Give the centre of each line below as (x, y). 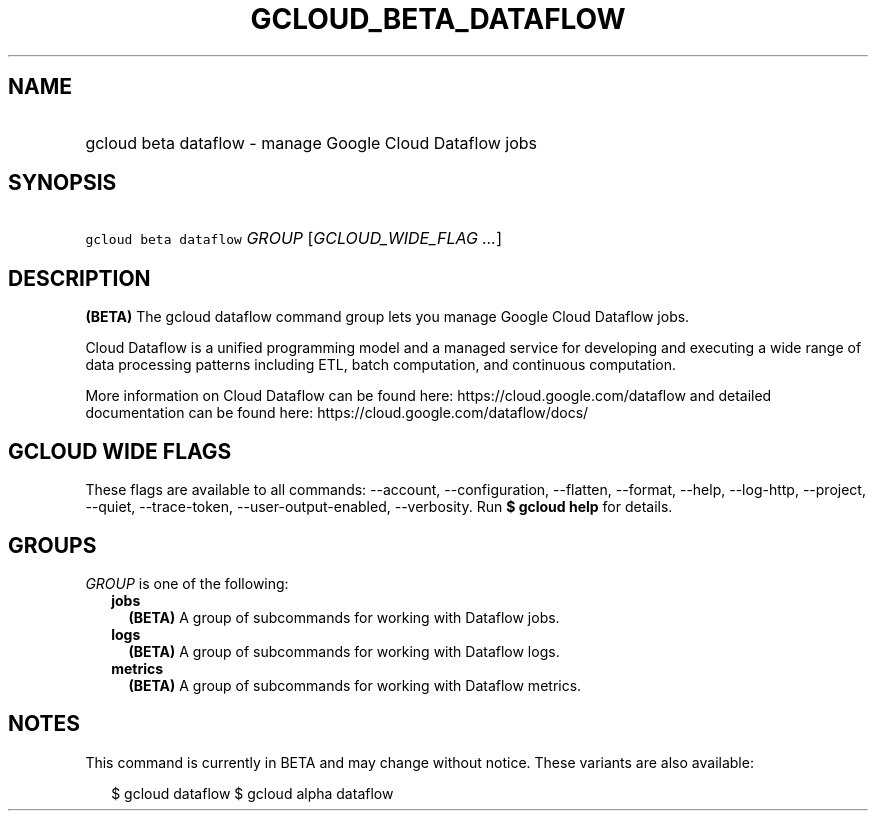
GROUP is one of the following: (187, 583)
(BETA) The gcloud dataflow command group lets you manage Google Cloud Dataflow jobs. (387, 317)
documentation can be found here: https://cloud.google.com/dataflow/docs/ (337, 413)
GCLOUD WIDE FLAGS (120, 451)
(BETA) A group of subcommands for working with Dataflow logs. (344, 651)
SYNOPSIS (62, 183)
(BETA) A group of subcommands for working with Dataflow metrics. (355, 685)
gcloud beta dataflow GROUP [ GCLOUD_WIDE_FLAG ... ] (294, 238)
